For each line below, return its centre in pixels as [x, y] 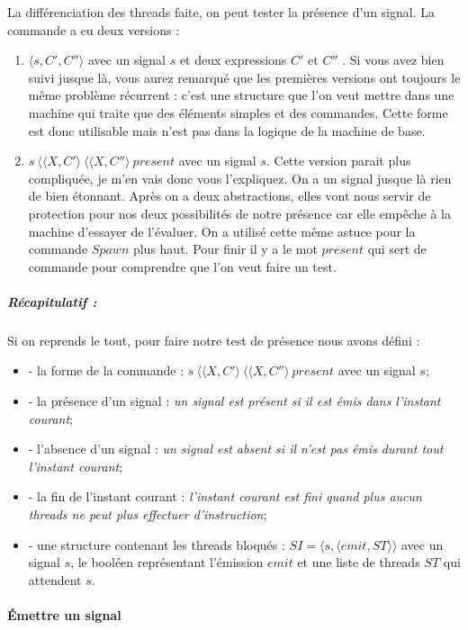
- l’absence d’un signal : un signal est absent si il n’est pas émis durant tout [236, 449]
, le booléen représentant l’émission [167, 562]
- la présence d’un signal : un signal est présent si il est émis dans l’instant [234, 401]
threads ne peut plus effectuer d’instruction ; [148, 514]
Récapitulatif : [52, 301]
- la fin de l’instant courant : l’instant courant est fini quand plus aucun [225, 496]
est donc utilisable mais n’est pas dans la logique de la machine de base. [227, 130]
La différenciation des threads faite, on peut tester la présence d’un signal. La [221, 12]
